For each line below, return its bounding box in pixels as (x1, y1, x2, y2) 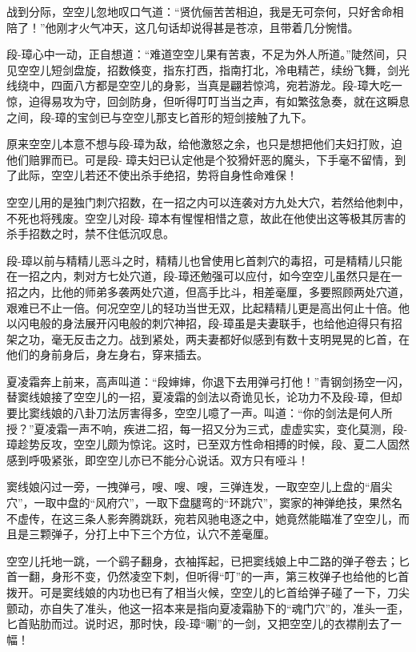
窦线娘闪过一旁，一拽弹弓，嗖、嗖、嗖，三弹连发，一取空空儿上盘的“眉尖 (6, 478, 393, 495)
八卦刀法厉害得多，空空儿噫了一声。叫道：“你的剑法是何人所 (73, 404, 393, 421)
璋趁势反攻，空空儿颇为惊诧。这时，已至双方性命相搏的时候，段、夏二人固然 (6, 436, 410, 453)
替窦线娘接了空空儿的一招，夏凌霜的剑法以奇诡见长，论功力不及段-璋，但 (6, 388, 391, 405)
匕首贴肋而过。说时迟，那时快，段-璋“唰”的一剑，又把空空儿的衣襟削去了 (6, 615, 390, 632)
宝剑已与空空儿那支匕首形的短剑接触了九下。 (77, 108, 313, 125)
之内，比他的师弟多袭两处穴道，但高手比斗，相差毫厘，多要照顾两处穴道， (17, 283, 410, 300)
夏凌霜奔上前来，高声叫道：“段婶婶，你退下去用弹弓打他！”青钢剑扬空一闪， (6, 372, 410, 389)
